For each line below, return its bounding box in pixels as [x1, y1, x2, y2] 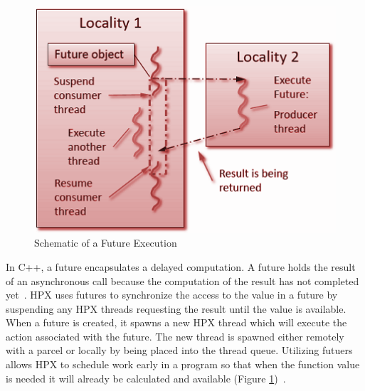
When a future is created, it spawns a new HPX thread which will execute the [6, 315, 347, 330]
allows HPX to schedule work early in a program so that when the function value [6, 357, 360, 372]
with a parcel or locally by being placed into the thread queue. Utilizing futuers [6, 343, 353, 358]
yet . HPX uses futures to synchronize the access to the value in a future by [6, 287, 338, 302]
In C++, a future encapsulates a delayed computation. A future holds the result [6, 259, 356, 274]
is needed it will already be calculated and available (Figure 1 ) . [6, 370, 286, 385]
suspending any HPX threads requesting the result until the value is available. [6, 301, 347, 316]
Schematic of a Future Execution [34, 235, 177, 250]
